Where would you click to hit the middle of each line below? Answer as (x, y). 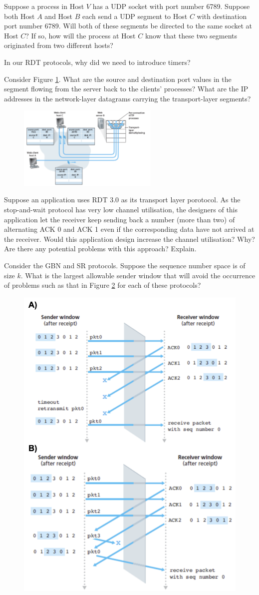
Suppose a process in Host (44, 6)
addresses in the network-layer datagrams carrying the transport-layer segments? (128, 98)
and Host (59, 16)
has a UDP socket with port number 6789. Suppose (171, 6)
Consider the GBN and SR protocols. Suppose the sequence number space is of (125, 266)
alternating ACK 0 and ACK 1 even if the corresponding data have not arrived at (129, 229)
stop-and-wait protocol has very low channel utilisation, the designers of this (121, 210)
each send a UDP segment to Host (135, 16)
